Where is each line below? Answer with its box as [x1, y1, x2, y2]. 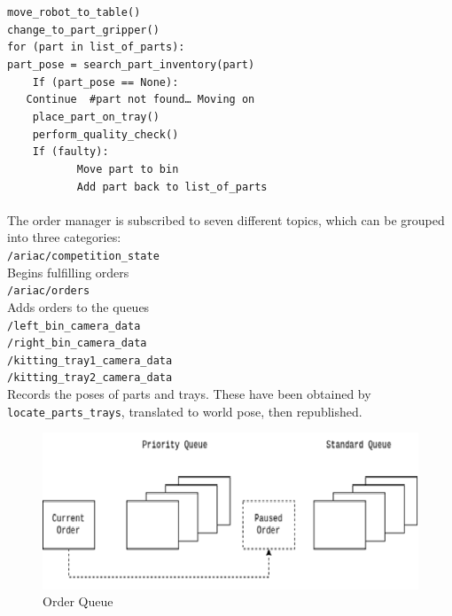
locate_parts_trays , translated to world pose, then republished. [7, 402, 362, 420]
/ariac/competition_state [7, 250, 160, 262]
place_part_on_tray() [32, 110, 160, 123]
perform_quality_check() [32, 128, 179, 141]
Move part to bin [76, 162, 179, 175]
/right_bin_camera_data [7, 337, 147, 350]
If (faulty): [32, 145, 109, 159]
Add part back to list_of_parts [76, 180, 268, 193]
